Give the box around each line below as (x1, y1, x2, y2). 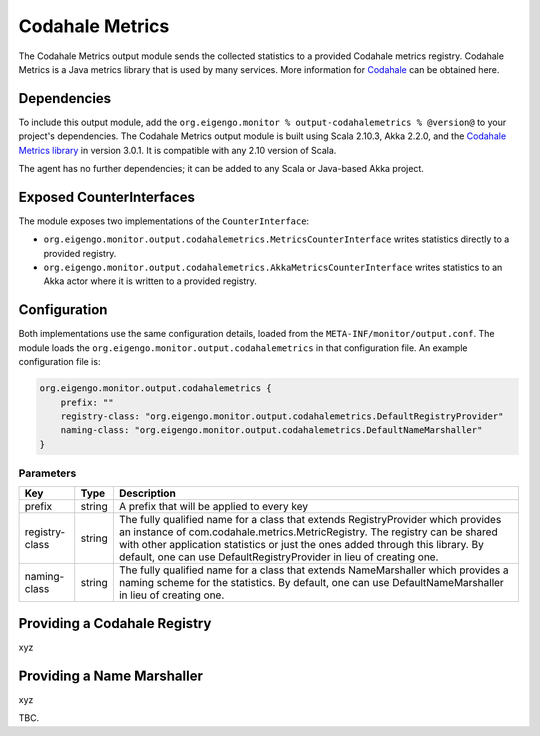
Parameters (18, 466, 77, 480)
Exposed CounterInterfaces (18, 188, 195, 205)
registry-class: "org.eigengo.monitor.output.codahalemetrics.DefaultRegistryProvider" (60, 410, 504, 422)
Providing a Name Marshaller (18, 667, 204, 684)
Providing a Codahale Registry (18, 615, 212, 632)
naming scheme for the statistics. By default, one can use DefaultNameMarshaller (118, 576, 504, 590)
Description (118, 486, 177, 500)
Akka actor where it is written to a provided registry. (43, 275, 257, 287)
